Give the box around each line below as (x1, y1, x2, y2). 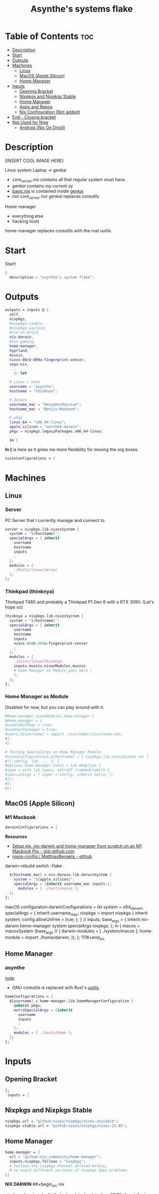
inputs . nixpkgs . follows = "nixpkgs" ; (9, 1159, 86, 1164)
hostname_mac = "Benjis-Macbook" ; (9, 407, 79, 411)
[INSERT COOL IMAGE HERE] (5, 157, 64, 164)
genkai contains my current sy (12, 183, 73, 188)
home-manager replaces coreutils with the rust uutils (5, 228, 111, 234)
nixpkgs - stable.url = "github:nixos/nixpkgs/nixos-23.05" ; (5, 1123, 127, 1128)
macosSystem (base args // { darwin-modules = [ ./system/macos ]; (5, 928, 139, 935)
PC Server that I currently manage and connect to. (5, 517, 106, 523)
